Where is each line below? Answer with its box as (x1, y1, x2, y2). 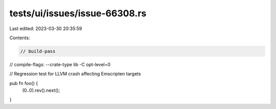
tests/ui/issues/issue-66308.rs (9, 8, 147, 19)
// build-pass (20, 48, 56, 54)
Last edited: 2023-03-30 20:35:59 (9, 25, 82, 32)
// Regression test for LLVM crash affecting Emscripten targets (9, 71, 141, 77)
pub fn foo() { (9, 80, 38, 86)
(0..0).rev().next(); (22, 87, 60, 94)
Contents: (9, 35, 30, 41)
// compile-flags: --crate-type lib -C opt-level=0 (9, 61, 111, 67)
